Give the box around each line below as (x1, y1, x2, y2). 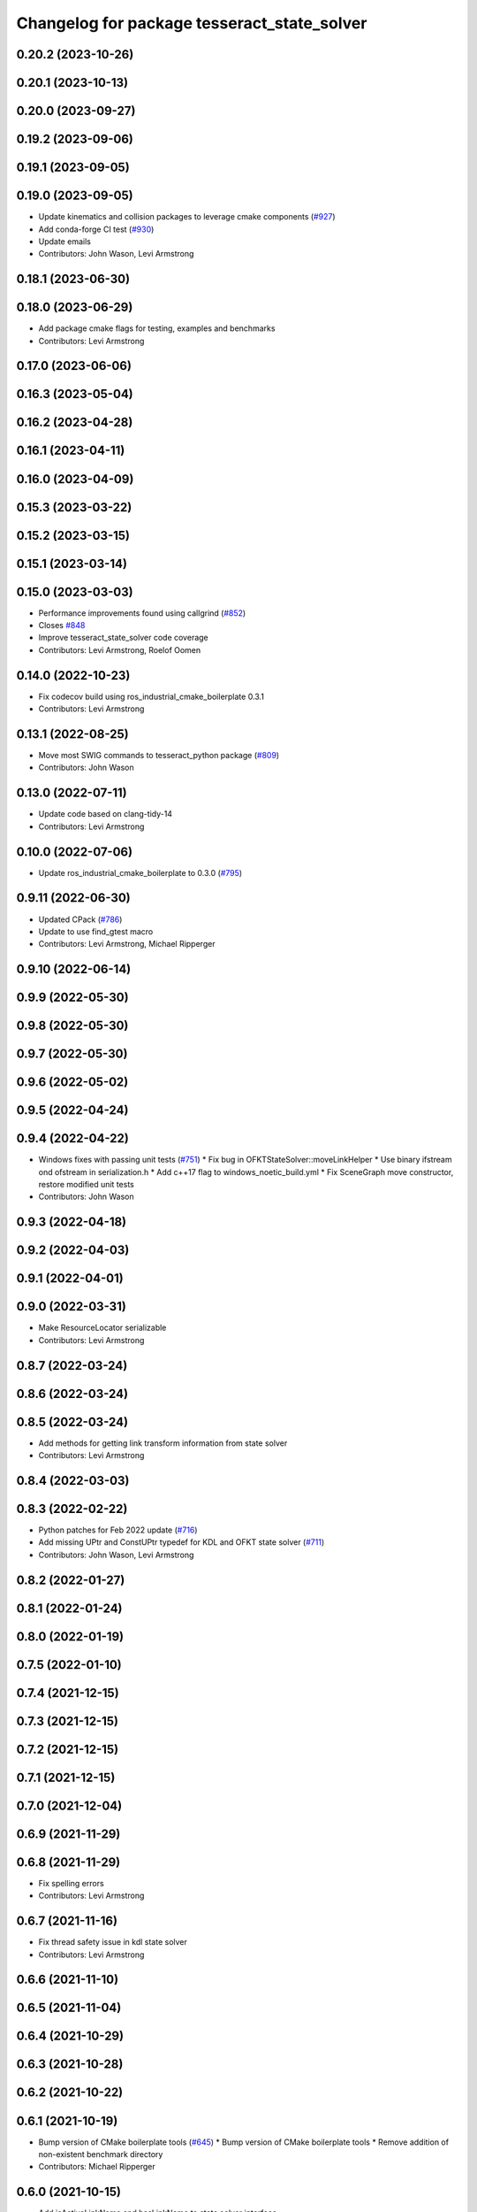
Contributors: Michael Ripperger (38, 2162, 156, 2172)
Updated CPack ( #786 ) (38, 914, 123, 925)
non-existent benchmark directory (38, 2148, 163, 2159)
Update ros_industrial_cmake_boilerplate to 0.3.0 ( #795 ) (38, 867, 243, 878)
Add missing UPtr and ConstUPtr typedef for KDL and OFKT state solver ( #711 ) (38, 1537, 325, 1548)
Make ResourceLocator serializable (38, 1323, 167, 1333)
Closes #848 (38, 620, 86, 631)
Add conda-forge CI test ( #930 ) (38, 224, 155, 234)
